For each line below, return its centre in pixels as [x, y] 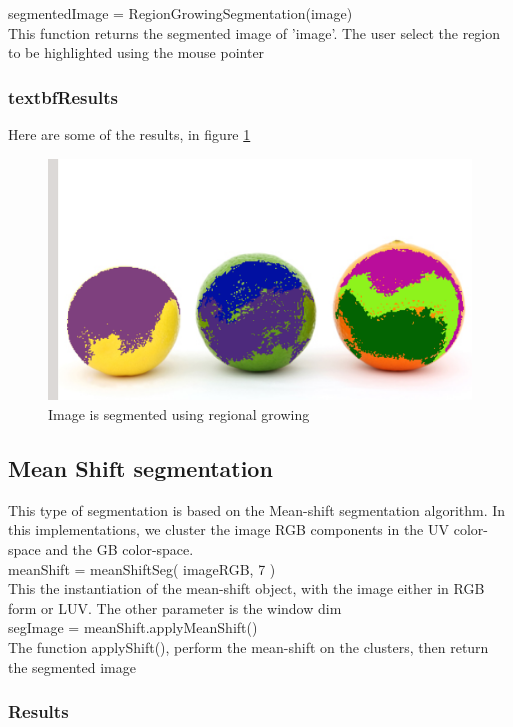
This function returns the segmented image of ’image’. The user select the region [254, 32]
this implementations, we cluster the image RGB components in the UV [228, 529]
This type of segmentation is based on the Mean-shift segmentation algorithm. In [257, 509]
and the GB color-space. [119, 548]
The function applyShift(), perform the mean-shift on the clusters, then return [248, 646]
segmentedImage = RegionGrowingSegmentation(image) [180, 13]
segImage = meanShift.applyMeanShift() [133, 627]
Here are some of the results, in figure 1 [129, 134]
